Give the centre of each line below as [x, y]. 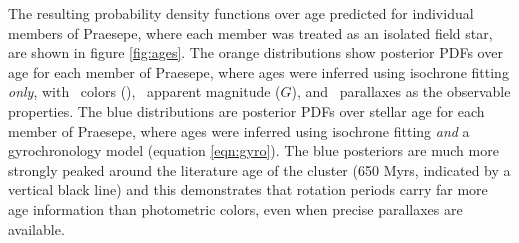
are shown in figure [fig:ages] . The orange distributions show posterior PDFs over [255, 52]
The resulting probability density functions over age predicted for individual [241, 13]
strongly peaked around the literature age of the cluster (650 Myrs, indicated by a [259, 169]
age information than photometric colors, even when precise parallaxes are [235, 208]
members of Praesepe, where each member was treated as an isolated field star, [250, 32]
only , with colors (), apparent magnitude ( [144, 91]
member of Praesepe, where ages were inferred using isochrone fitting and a [239, 130]
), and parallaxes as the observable [401, 91]
